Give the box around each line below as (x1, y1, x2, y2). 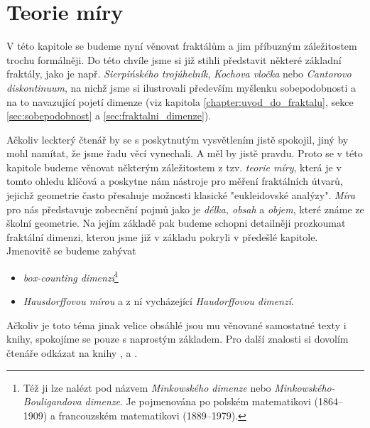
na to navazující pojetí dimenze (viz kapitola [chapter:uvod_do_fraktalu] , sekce (6, 94, 354, 109)
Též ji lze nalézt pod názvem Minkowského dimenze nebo (23, 380, 271, 395)
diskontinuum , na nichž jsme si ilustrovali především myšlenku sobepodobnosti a (6, 80, 357, 95)
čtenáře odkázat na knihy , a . (6, 346, 138, 360)
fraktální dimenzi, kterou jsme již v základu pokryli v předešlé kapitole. (6, 229, 318, 244)
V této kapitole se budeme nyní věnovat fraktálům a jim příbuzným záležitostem (6, 38, 357, 53)
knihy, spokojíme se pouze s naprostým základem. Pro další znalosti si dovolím (6, 331, 349, 346)
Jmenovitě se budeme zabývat (6, 243, 136, 258)
